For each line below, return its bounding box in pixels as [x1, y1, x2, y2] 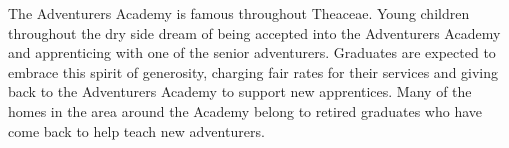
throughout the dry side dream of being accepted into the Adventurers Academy [8, 22, 501, 43]
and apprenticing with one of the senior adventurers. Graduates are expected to [8, 42, 496, 63]
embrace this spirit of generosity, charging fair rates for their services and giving [8, 61, 499, 82]
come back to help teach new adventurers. [8, 120, 265, 141]
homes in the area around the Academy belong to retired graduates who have [8, 100, 482, 121]
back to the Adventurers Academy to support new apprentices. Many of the [8, 81, 472, 102]
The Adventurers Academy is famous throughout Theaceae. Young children [8, 3, 470, 23]
